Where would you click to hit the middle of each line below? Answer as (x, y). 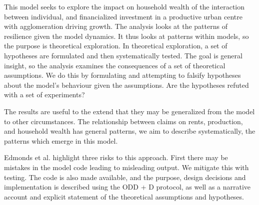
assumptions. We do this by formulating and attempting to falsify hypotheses (122, 75)
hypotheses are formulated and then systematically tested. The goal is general (123, 55)
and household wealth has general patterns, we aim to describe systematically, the (130, 131)
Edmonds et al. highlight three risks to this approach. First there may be (116, 157)
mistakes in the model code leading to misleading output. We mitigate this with (126, 167)
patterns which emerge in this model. (61, 140)
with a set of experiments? (44, 95)
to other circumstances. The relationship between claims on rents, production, (123, 121)
